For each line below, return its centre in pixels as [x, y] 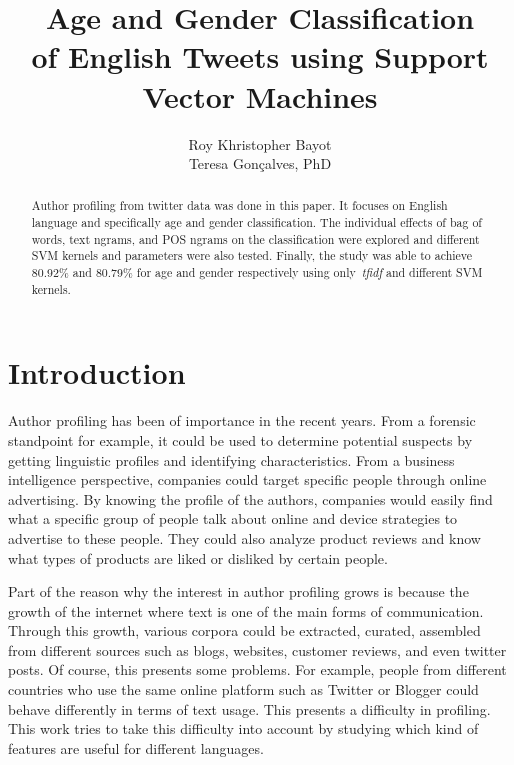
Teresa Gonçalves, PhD [260, 163]
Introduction [97, 372]
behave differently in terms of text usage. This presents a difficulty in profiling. [249, 708]
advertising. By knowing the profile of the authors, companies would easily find [250, 498]
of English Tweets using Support [260, 56]
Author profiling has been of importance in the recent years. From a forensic [242, 420]
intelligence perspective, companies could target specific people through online [247, 479]
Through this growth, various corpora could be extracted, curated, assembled [244, 630]
